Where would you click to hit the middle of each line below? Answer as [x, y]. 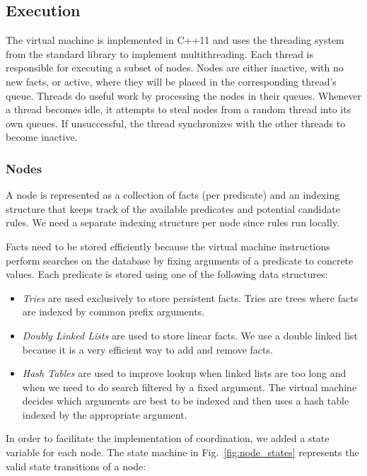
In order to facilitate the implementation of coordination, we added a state [168, 438]
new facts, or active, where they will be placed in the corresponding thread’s [171, 81]
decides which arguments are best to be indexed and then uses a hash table [186, 401]
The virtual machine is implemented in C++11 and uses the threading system [175, 40]
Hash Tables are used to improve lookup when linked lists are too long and [184, 373]
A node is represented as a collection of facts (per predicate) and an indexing [173, 195]
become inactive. [42, 137]
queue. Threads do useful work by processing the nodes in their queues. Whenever [184, 95]
